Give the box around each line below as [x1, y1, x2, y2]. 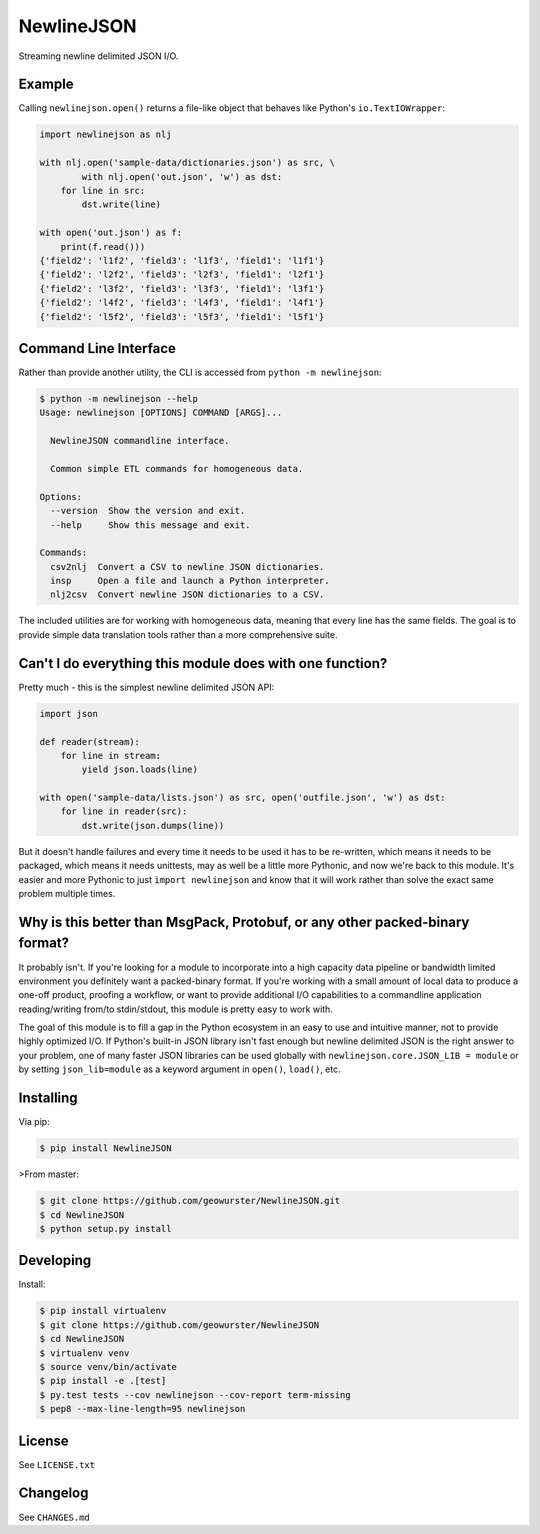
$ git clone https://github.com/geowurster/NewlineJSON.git [39, 1195, 341, 1207]
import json [39, 708, 99, 719]
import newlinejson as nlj [39, 129, 172, 140]
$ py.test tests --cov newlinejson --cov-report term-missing [39, 1389, 351, 1400]
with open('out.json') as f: [39, 227, 183, 239]
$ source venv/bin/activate [39, 1361, 177, 1372]
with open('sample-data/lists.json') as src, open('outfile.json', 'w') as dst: [39, 792, 446, 804]
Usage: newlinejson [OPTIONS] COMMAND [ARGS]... [39, 407, 283, 419]
